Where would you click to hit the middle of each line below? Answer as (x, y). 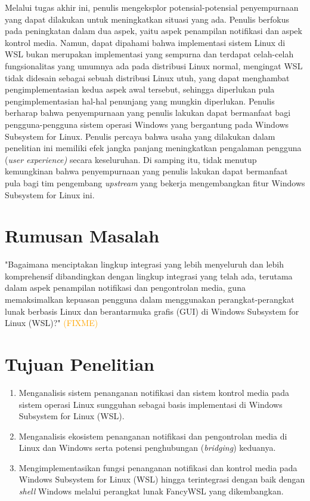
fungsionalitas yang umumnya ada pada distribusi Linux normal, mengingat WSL (154, 65)
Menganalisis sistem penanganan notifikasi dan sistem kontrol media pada (154, 392)
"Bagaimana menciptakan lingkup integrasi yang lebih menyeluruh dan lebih (145, 264)
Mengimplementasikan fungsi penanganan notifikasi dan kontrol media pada (158, 467)
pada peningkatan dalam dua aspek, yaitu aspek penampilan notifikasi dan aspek (154, 31)
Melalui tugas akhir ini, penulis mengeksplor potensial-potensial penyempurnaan (152, 7)
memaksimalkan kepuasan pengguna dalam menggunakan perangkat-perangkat (150, 299)
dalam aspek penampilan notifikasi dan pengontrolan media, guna (125, 288)
